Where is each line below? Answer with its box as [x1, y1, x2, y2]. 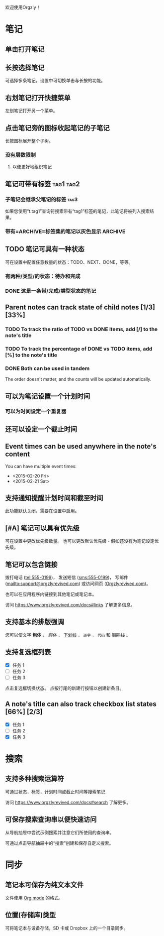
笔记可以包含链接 [5, 560, 58, 569]
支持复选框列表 [5, 648, 51, 656]
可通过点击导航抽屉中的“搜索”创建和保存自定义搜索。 [5, 840, 114, 846]
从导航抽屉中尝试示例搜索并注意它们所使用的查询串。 [5, 829, 114, 835]
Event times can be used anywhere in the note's [5, 442, 157, 451]
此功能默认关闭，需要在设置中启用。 [5, 508, 80, 514]
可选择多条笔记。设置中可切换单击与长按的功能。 [5, 78, 105, 84]
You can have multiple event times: [5, 463, 77, 469]
